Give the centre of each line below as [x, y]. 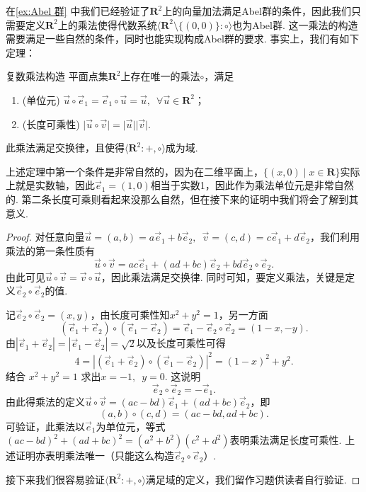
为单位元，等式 [131, 426]
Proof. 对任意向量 [45, 237]
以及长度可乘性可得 [181, 343]
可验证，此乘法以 [45, 426]
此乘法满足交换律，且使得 [65, 148]
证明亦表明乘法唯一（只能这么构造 [95, 456]
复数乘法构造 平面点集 [57, 76]
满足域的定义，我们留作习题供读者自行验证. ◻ [253, 479]
